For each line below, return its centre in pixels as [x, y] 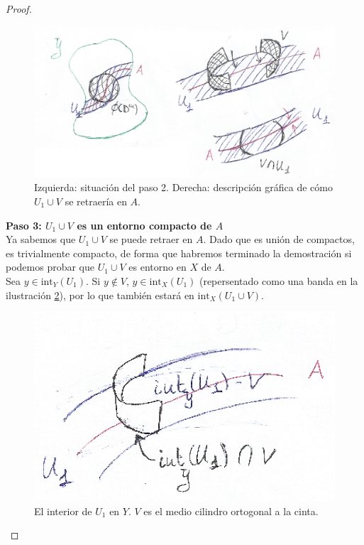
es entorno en [158, 267]
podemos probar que [50, 267]
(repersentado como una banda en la [278, 280]
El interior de [63, 511]
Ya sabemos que [41, 239]
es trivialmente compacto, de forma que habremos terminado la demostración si [179, 253]
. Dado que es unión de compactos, [279, 239]
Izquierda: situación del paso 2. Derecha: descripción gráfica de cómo [183, 187]
